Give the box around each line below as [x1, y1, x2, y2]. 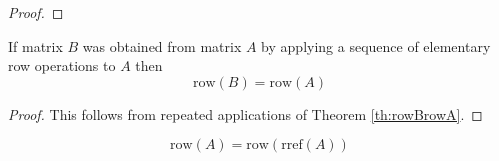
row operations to [8, 55, 116, 76]
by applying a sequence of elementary [261, 35, 491, 56]
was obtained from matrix [82, 35, 242, 56]
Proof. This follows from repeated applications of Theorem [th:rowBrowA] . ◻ [8, 103, 483, 124]
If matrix [8, 35, 63, 56]
